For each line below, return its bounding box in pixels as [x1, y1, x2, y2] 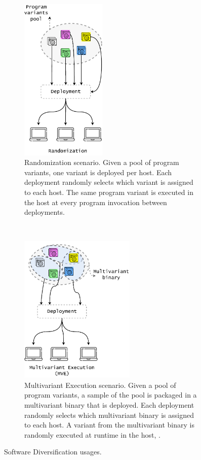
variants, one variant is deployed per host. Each [24, 167, 172, 177]
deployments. [24, 207, 65, 217]
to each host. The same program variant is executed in [24, 186, 193, 197]
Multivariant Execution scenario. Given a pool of [24, 379, 176, 390]
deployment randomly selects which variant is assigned [24, 177, 193, 187]
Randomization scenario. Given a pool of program [24, 157, 179, 168]
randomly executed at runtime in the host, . [24, 429, 160, 440]
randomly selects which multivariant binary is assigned [24, 409, 194, 420]
